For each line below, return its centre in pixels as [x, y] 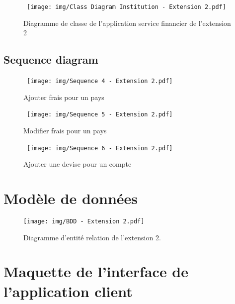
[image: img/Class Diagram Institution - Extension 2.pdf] [126, 7]
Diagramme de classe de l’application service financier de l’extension [127, 23]
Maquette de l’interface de [96, 271]
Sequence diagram [51, 59]
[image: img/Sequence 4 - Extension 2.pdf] [100, 81]
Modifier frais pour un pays [65, 130]
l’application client [68, 291]
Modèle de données [71, 198]
